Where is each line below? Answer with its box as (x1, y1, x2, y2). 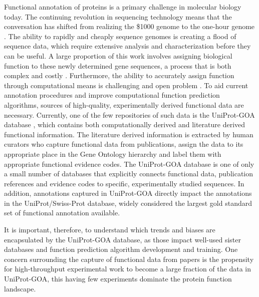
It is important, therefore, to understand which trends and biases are (4, 224, 215, 235)
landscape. (4, 283, 36, 293)
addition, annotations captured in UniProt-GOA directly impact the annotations (4, 188, 252, 198)
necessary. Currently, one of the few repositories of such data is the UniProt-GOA (4, 109, 255, 120)
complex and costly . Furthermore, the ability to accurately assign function (4, 70, 234, 81)
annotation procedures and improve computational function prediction (4, 90, 220, 100)
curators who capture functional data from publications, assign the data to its (4, 139, 243, 149)
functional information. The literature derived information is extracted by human (4, 129, 253, 139)
